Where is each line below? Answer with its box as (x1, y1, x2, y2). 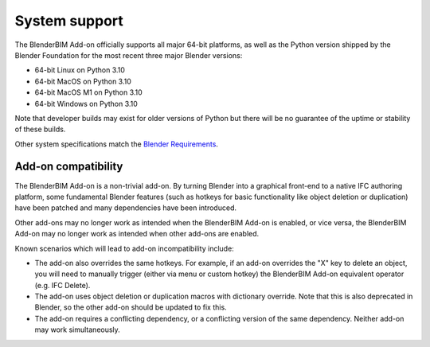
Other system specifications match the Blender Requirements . (14, 139, 219, 149)
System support (14, 12, 123, 29)
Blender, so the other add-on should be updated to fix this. (34, 302, 227, 312)
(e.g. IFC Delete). (34, 280, 91, 290)
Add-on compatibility (14, 160, 123, 173)
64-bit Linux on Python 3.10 (34, 65, 125, 75)
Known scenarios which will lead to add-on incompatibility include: (14, 244, 234, 253)
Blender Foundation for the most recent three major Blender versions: (14, 50, 243, 60)
